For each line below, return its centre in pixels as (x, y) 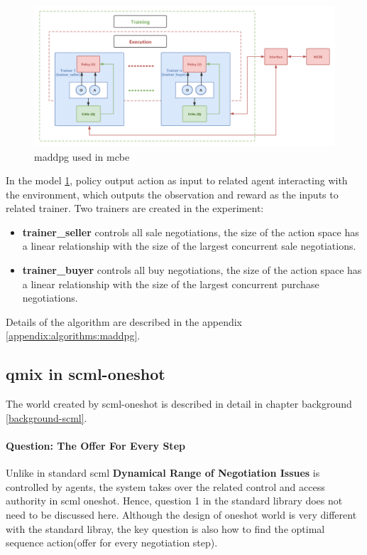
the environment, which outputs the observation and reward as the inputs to (172, 194)
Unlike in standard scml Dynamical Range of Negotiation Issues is (163, 473)
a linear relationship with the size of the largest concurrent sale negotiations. (189, 246)
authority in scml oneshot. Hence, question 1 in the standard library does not (174, 501)
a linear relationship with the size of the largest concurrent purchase (171, 284)
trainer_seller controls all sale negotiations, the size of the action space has (191, 232)
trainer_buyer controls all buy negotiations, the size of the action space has (192, 270)
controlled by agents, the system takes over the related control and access (165, 486)
